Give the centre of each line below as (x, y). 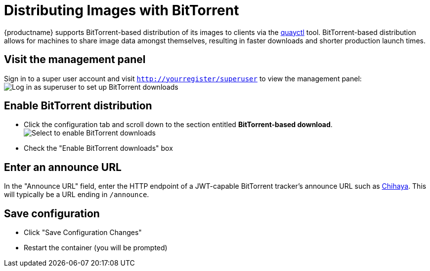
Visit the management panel (75, 60)
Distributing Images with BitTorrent (122, 10)
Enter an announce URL (63, 167)
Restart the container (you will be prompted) (96, 248)
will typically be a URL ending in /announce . (77, 195)
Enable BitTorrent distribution (78, 106)
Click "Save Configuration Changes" (83, 233)
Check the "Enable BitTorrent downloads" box (98, 148)
